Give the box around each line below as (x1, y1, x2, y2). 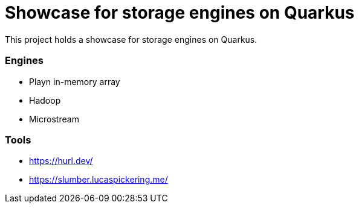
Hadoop (29, 95, 61, 106)
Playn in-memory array (29, 76, 120, 87)
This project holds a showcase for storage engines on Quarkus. (5, 34, 257, 45)
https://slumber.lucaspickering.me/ (29, 174, 168, 185)
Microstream (29, 113, 79, 124)
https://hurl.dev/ (29, 156, 93, 166)
